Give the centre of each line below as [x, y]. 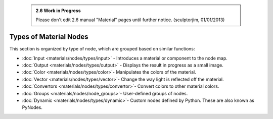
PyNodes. [32, 107]
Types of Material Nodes [49, 37]
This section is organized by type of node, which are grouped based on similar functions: [102, 49]
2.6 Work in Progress [58, 11]
